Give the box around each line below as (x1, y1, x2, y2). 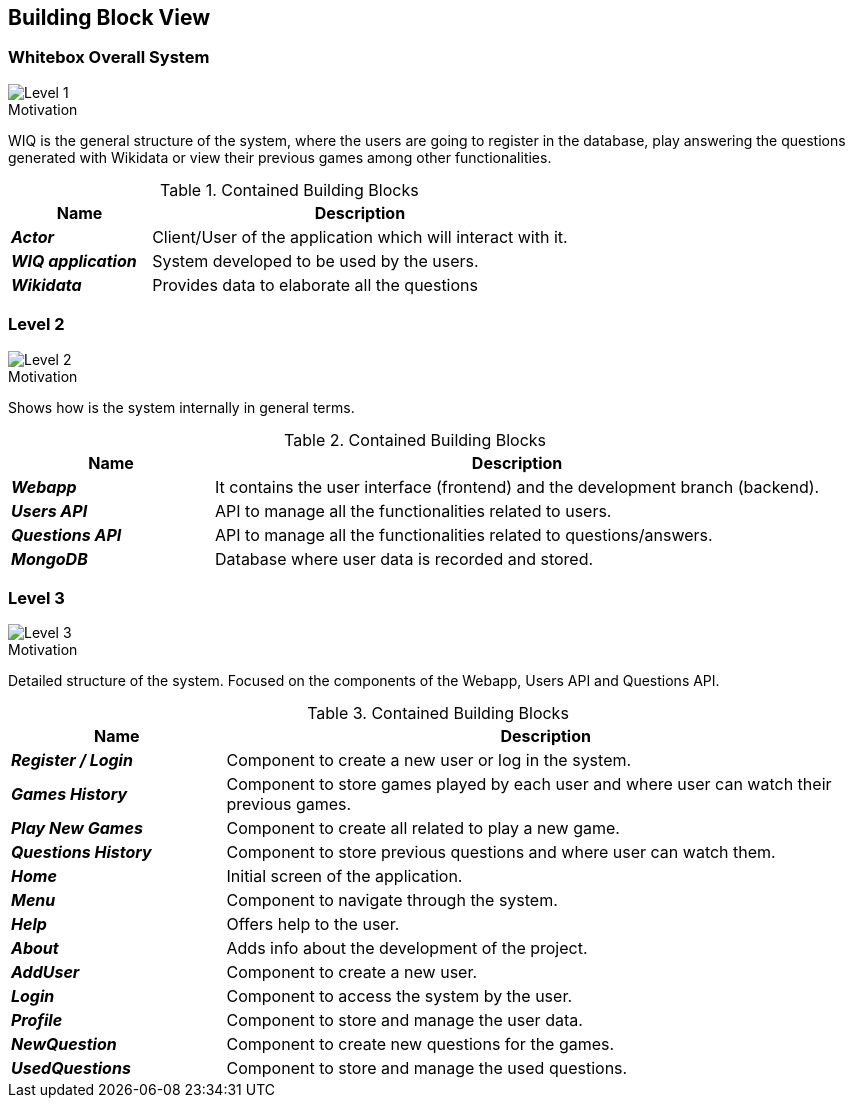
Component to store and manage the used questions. (226, 1058, 628, 1079)
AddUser (11, 962, 80, 983)
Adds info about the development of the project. (226, 938, 588, 959)
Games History (11, 784, 128, 805)
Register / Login (11, 750, 133, 771)
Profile (11, 1010, 63, 1031)
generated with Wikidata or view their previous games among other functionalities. (8, 148, 552, 166)
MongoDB (11, 548, 88, 569)
